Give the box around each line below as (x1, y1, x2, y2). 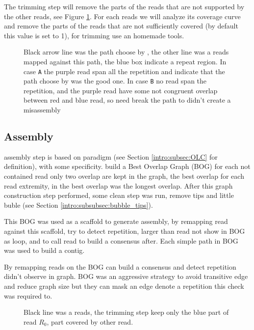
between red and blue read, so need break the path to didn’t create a (24, 95, 231, 105)
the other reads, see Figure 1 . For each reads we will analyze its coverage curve (4, 11, 241, 21)
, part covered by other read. (47, 316, 133, 327)
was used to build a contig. (4, 245, 85, 255)
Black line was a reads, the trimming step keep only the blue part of (24, 307, 229, 317)
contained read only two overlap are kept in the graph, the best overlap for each (4, 171, 244, 181)
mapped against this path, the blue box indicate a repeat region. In (24, 56, 227, 66)
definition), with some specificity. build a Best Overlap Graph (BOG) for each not (4, 161, 251, 171)
